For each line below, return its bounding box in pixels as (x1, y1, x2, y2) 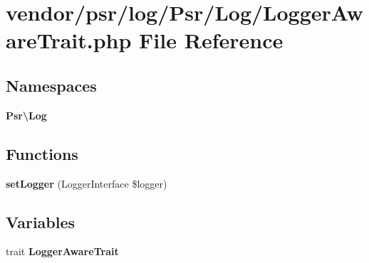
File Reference (139, 26, 284, 55)
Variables (6, 210, 76, 232)
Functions (6, 142, 78, 164)
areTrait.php (6, 26, 132, 55)
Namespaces (6, 74, 97, 96)
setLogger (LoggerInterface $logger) (6, 176, 167, 190)
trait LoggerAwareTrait (6, 244, 119, 259)
